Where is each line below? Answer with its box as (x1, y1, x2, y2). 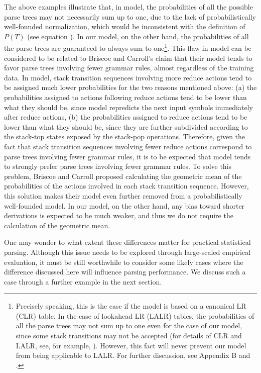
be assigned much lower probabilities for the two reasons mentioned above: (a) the (4, 82, 257, 92)
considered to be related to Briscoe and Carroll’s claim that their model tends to (4, 52, 252, 63)
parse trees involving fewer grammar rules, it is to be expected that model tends (4, 151, 251, 161)
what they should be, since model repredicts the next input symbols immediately (4, 102, 253, 112)
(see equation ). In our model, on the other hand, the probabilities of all (27, 31, 249, 41)
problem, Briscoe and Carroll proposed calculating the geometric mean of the (4, 170, 242, 181)
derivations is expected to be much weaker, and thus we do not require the (4, 210, 233, 221)
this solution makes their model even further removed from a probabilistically (4, 190, 242, 201)
